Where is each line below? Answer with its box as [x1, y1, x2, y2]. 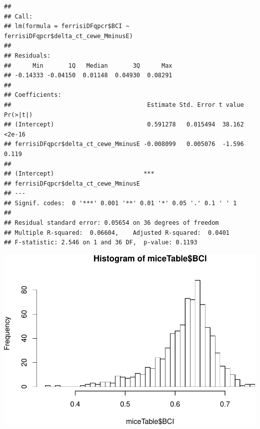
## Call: [4, 13, 33, 20]
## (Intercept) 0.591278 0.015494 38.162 [4, 121, 244, 128]
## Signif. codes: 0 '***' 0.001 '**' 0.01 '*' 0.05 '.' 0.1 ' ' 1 [4, 199, 237, 207]
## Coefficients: [4, 91, 61, 99]
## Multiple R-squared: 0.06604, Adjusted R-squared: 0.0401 [4, 229, 230, 236]
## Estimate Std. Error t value [4, 101, 244, 108]
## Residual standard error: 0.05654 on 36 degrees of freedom [4, 219, 219, 227]
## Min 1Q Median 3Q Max [4, 62, 172, 69]
